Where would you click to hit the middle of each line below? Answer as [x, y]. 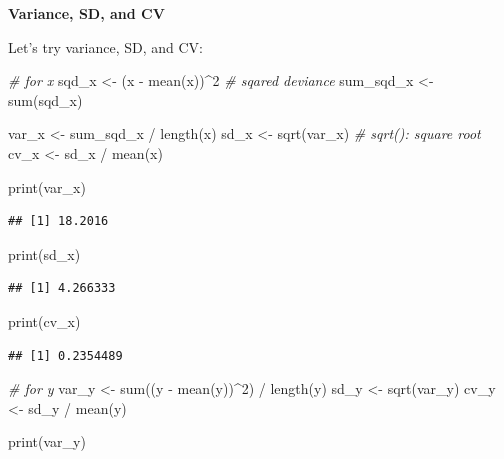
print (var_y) [47, 441]
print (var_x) [47, 186]
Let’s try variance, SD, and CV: [105, 46]
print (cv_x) [44, 320]
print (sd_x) [44, 253]
